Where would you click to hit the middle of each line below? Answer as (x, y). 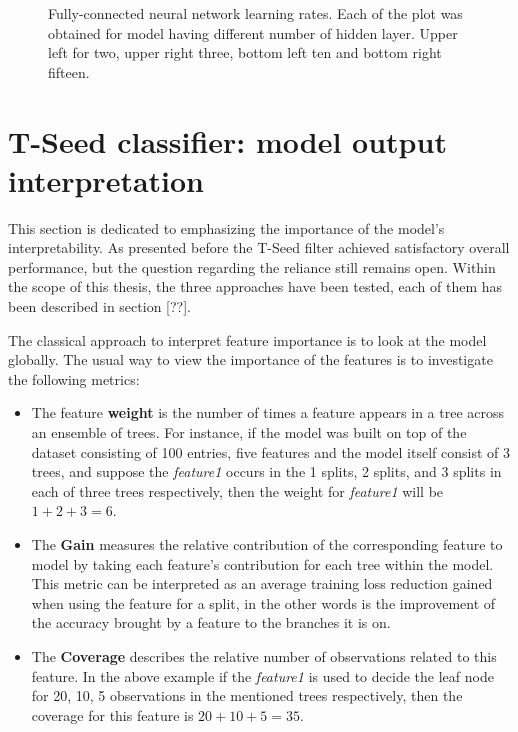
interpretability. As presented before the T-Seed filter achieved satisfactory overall (259, 247)
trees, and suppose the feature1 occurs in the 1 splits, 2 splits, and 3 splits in (266, 471)
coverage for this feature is (112, 714)
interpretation (106, 179)
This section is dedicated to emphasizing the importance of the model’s (226, 227)
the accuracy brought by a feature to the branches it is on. (211, 622)
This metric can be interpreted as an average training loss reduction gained (262, 583)
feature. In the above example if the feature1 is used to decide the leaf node (262, 675)
